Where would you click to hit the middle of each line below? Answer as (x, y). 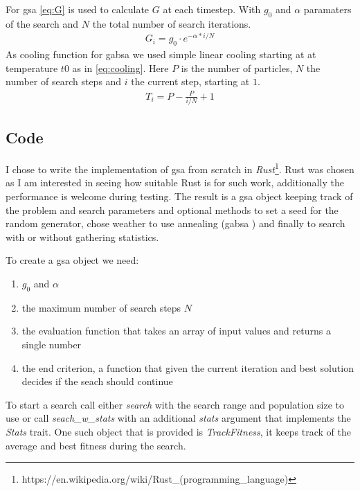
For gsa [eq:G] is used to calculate (78, 9)
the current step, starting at (190, 81)
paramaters (327, 9)
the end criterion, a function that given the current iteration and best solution (188, 367)
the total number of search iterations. (172, 23)
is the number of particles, (237, 68)
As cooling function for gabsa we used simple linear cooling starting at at (161, 54)
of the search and (42, 23)
